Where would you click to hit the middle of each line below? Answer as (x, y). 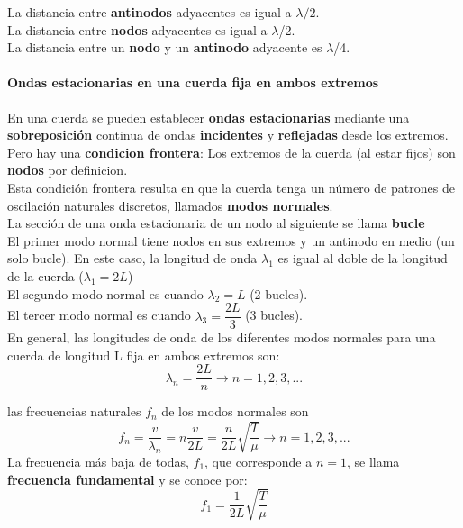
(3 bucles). (274, 315)
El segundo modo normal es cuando (105, 293)
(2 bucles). (279, 293)
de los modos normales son (235, 411)
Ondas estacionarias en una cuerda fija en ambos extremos (193, 82)
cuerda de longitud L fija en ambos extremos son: (144, 355)
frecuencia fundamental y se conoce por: (127, 479)
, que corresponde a (259, 462)
